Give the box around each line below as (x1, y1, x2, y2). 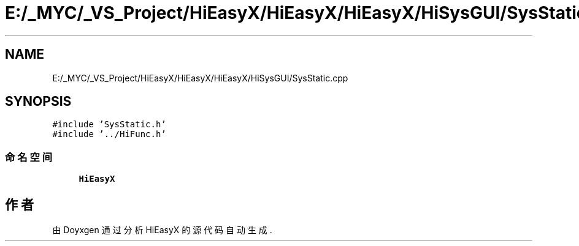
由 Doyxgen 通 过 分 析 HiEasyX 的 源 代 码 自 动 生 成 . (52, 225, 272, 236)
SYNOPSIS (5, 94, 72, 110)
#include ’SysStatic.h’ (52, 119, 166, 130)
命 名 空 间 (5, 151, 53, 163)
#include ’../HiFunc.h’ (52, 129, 166, 140)
